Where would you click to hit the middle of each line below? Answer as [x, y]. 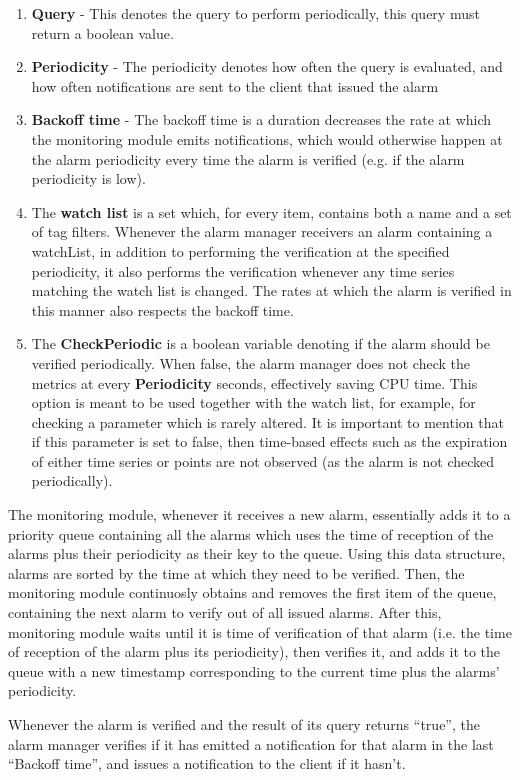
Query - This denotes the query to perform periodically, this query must [255, 13]
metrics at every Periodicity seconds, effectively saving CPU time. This [254, 382]
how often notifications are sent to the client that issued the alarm [235, 85]
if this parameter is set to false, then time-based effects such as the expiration [269, 441]
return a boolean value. [102, 32]
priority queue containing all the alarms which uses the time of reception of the [251, 533]
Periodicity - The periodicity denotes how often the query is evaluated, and [267, 66]
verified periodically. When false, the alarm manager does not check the [250, 362]
